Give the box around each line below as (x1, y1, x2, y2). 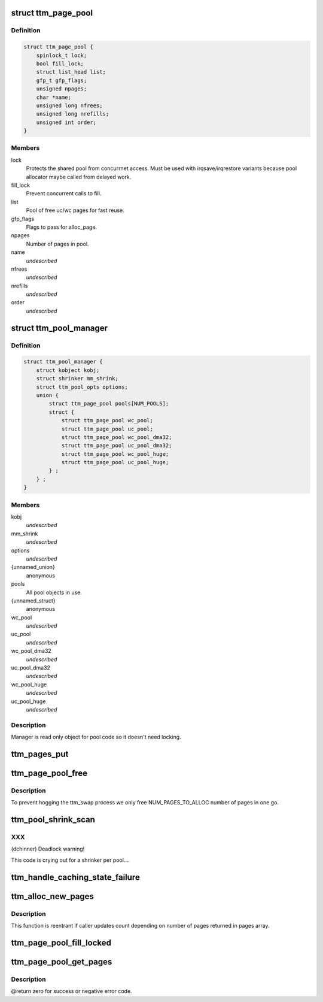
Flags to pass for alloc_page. (26, 223, 97, 231)
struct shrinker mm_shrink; (36, 375, 119, 382)
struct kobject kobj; (36, 367, 100, 374)
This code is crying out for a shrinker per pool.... (11, 856, 130, 864)
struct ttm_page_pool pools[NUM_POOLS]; (48, 400, 169, 407)
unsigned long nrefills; (36, 111, 109, 117)
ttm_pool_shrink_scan (11, 815, 96, 825)
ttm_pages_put (11, 749, 69, 759)
